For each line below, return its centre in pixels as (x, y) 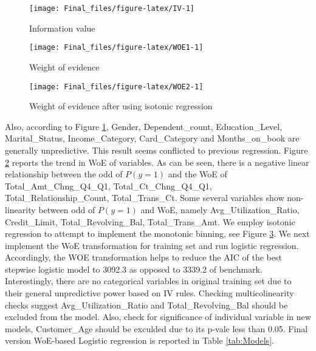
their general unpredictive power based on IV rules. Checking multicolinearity (149, 293)
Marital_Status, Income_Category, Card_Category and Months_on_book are (152, 138)
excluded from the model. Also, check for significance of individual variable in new (158, 317)
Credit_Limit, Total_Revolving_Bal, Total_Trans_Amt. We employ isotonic (150, 221)
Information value (62, 28)
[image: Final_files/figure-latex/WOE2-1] (116, 87)
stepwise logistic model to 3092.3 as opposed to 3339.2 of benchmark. (134, 269)
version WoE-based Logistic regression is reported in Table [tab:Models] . (139, 340)
